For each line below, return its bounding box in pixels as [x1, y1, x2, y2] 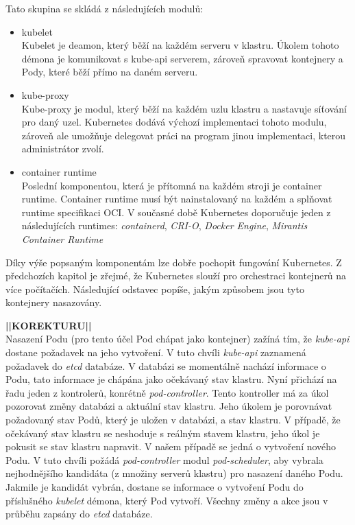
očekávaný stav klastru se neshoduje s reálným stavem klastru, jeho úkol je [5, 425, 320, 440]
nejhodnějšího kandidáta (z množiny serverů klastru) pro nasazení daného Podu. [5, 466, 343, 480]
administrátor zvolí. [21, 141, 104, 156]
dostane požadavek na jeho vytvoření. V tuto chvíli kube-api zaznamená [5, 345, 306, 360]
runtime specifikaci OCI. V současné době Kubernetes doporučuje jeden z [21, 205, 331, 219]
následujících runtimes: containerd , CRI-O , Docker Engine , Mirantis [21, 218, 308, 233]
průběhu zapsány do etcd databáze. [5, 506, 153, 521]
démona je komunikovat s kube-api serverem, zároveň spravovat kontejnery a [21, 51, 343, 65]
